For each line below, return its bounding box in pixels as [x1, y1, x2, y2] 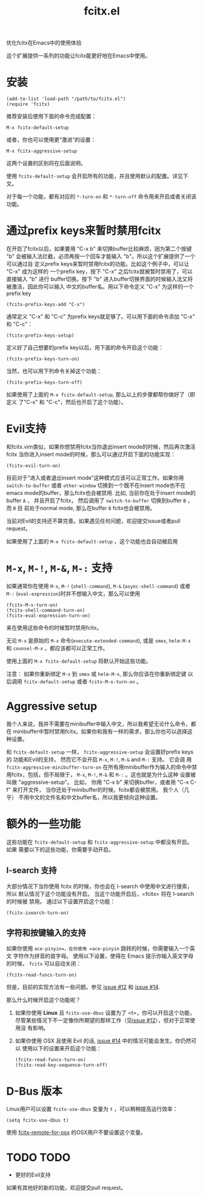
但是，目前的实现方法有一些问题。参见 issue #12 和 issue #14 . [6, 983, 161, 991]
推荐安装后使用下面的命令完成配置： [6, 113, 97, 120]
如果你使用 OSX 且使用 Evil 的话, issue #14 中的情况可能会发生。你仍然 [15, 1037, 191, 1044]
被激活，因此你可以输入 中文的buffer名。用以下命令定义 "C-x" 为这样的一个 [6, 283, 194, 290]
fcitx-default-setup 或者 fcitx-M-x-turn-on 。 [23, 677, 142, 685]
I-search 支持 [6, 865, 57, 876]
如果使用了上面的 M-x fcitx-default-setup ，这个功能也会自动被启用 [6, 538, 178, 545]
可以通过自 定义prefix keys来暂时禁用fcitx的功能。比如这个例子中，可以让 [6, 260, 190, 268]
